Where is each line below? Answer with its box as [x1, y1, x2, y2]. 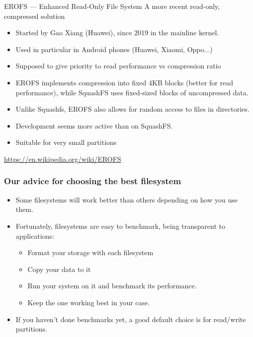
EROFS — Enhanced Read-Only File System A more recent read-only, [4, 1, 220, 11]
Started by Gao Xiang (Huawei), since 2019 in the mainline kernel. [15, 27, 219, 38]
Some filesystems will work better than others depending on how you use [15, 194, 238, 204]
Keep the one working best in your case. [27, 297, 150, 307]
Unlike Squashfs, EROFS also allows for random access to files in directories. [15, 104, 250, 114]
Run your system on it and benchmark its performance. [27, 280, 197, 291]
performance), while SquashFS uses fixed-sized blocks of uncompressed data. [15, 87, 249, 97]
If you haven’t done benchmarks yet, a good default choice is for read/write [15, 314, 246, 324]
